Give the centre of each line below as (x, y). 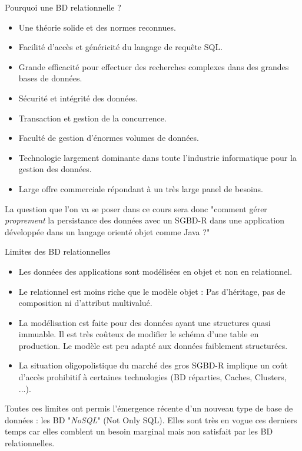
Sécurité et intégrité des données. (78, 98)
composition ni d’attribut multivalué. (85, 303)
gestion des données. (55, 169)
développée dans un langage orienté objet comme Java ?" (107, 231)
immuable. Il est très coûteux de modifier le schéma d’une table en (139, 334)
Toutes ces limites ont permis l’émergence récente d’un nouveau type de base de (149, 408)
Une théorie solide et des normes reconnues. (97, 27)
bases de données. (50, 78)
